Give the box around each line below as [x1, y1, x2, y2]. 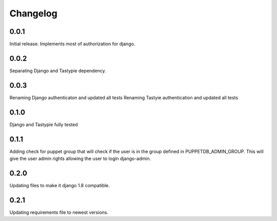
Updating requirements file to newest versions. [9, 209, 109, 215]
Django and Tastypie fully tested [9, 121, 78, 128]
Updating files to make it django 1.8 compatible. [9, 182, 110, 188]
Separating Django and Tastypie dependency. [9, 67, 106, 74]
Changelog [9, 8, 57, 19]
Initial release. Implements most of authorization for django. [9, 41, 135, 47]
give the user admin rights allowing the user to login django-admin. [9, 155, 151, 162]
